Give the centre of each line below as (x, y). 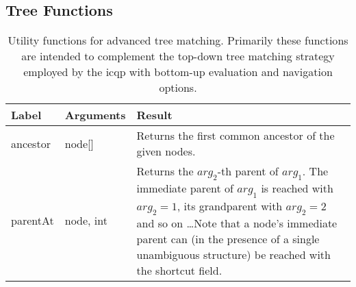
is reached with (297, 188)
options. (178, 88)
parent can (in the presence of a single (228, 238)
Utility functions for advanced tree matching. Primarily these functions (178, 40)
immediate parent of (185, 188)
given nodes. (166, 151)
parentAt (33, 221)
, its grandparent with (230, 205)
